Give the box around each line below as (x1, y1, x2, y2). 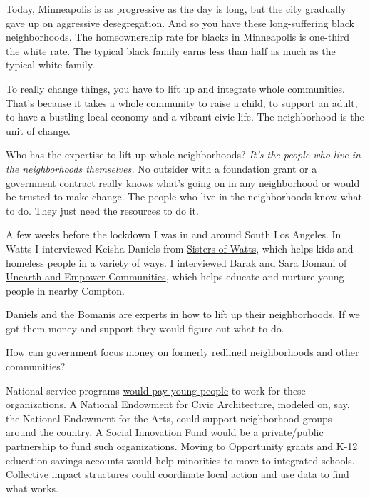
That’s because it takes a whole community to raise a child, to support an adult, (6, 95, 358, 110)
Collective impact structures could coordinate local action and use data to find (6, 467, 349, 482)
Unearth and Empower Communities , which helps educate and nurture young (6, 269, 344, 284)
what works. (6, 480, 59, 495)
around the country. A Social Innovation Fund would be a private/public (6, 425, 324, 439)
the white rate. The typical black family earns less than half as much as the (6, 43, 336, 58)
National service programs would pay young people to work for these (6, 382, 306, 397)
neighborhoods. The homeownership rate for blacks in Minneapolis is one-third (6, 29, 350, 44)
